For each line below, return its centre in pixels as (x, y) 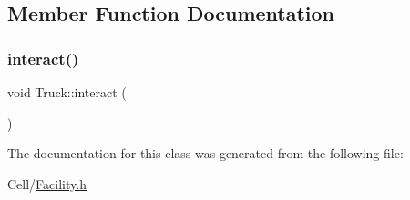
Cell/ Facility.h (47, 183)
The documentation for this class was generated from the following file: (205, 153)
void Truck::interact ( (67, 92)
